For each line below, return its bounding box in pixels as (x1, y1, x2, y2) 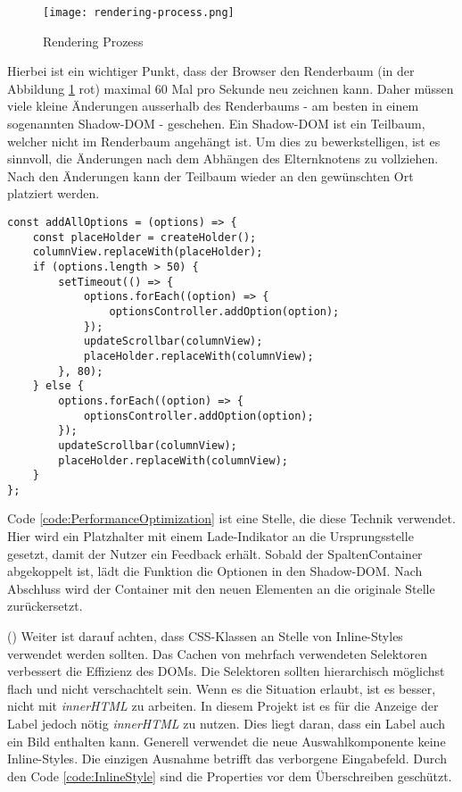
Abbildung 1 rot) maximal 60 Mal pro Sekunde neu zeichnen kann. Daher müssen (7, 79, 454, 97)
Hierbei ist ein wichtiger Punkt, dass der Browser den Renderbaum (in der (7, 62, 415, 80)
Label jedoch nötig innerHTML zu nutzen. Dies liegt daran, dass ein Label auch (7, 714, 446, 732)
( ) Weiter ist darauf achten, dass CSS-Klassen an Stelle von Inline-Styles (7, 627, 403, 646)
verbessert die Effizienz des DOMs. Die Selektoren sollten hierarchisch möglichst (7, 662, 445, 680)
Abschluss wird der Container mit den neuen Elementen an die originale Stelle (7, 579, 435, 597)
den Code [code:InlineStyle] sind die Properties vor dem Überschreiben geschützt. (7, 766, 452, 785)
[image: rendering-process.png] (43, 6, 235, 19)
